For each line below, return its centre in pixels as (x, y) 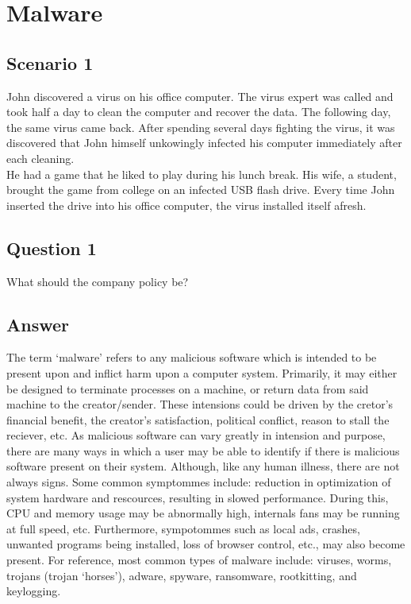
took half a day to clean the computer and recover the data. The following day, (199, 112)
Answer (38, 324)
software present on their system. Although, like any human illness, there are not (203, 466)
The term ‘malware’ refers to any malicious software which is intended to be (192, 357)
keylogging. (34, 591)
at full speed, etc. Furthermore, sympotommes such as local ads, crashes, (183, 528)
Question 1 (52, 248)
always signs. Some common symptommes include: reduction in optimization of (199, 482)
